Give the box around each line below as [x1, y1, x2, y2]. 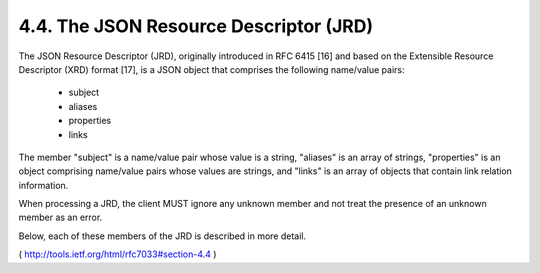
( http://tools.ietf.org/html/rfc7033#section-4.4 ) [18, 248, 217, 260]
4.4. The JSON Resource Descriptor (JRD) [18, 15, 374, 37]
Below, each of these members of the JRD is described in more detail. [18, 230, 307, 242]
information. [18, 179, 69, 191]
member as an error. [18, 211, 103, 224]
